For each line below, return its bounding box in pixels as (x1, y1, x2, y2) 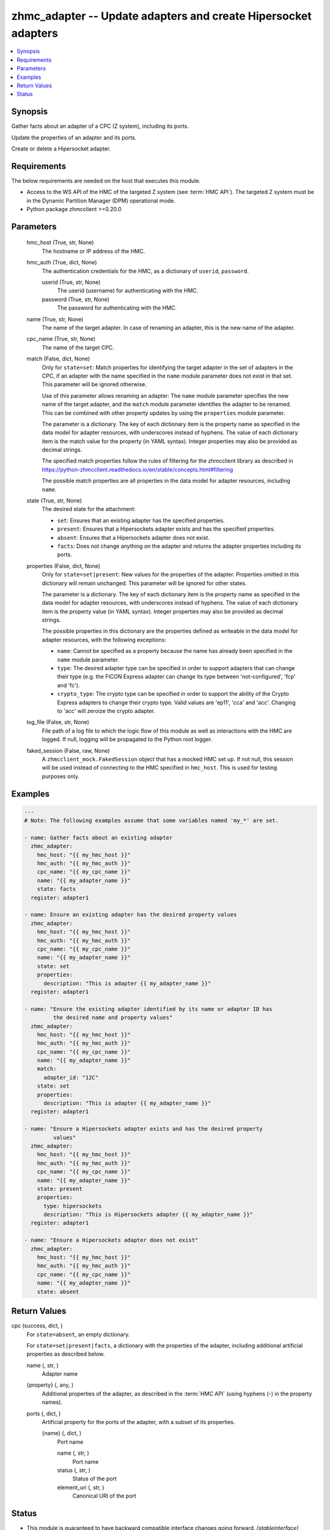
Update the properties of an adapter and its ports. (11, 133, 137, 141)
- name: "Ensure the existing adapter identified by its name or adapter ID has (24, 1006, 273, 1012)
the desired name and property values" (53, 1014, 173, 1021)
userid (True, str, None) (42, 278, 101, 286)
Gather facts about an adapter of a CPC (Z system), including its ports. (11, 122, 189, 130)
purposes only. (42, 772, 79, 780)
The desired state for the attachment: (42, 506, 136, 513)
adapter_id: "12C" (43, 1074, 99, 1081)
